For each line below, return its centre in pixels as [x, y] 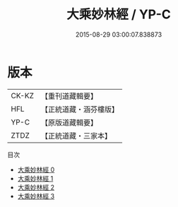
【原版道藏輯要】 [69, 122]
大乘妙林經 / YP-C [119, 14]
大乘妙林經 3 [36, 196]
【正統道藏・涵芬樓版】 [79, 109]
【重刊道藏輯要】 [69, 96]
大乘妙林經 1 [35, 178]
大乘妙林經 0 [36, 170]
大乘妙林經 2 [36, 187]
